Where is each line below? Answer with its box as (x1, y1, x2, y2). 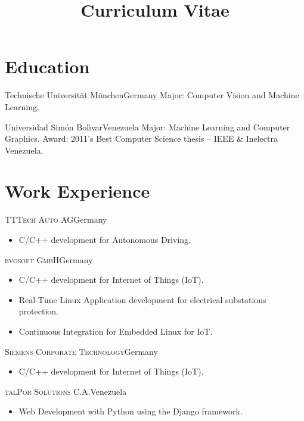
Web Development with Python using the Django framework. (18, 405, 243, 417)
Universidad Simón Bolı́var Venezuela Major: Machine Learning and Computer (5, 120, 290, 133)
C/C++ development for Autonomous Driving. (18, 233, 191, 245)
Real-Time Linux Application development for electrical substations (18, 293, 266, 305)
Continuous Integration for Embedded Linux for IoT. (18, 325, 213, 337)
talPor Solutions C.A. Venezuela (5, 385, 127, 397)
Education (5, 54, 90, 79)
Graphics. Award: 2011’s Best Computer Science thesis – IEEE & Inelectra (5, 132, 278, 145)
